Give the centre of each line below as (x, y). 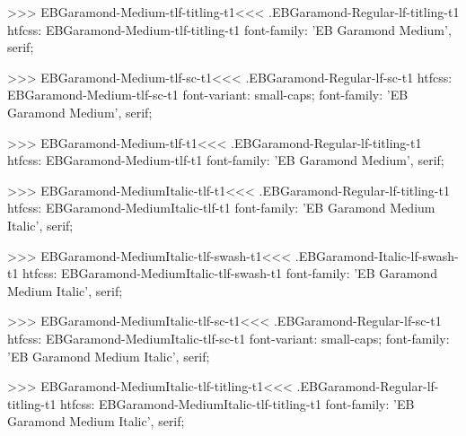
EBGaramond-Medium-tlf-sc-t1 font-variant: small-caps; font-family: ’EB (208, 95)
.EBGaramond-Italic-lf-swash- (377, 255)
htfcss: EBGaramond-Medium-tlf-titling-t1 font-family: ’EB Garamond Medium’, (229, 29)
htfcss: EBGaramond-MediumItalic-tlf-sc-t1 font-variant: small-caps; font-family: (229, 338)
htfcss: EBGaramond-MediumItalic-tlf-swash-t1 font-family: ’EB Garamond (230, 273)
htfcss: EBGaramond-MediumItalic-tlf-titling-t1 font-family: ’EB (237, 403)
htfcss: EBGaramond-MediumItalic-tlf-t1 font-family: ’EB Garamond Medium (221, 208)
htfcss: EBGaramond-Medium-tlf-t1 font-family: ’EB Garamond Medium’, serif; (226, 160)
